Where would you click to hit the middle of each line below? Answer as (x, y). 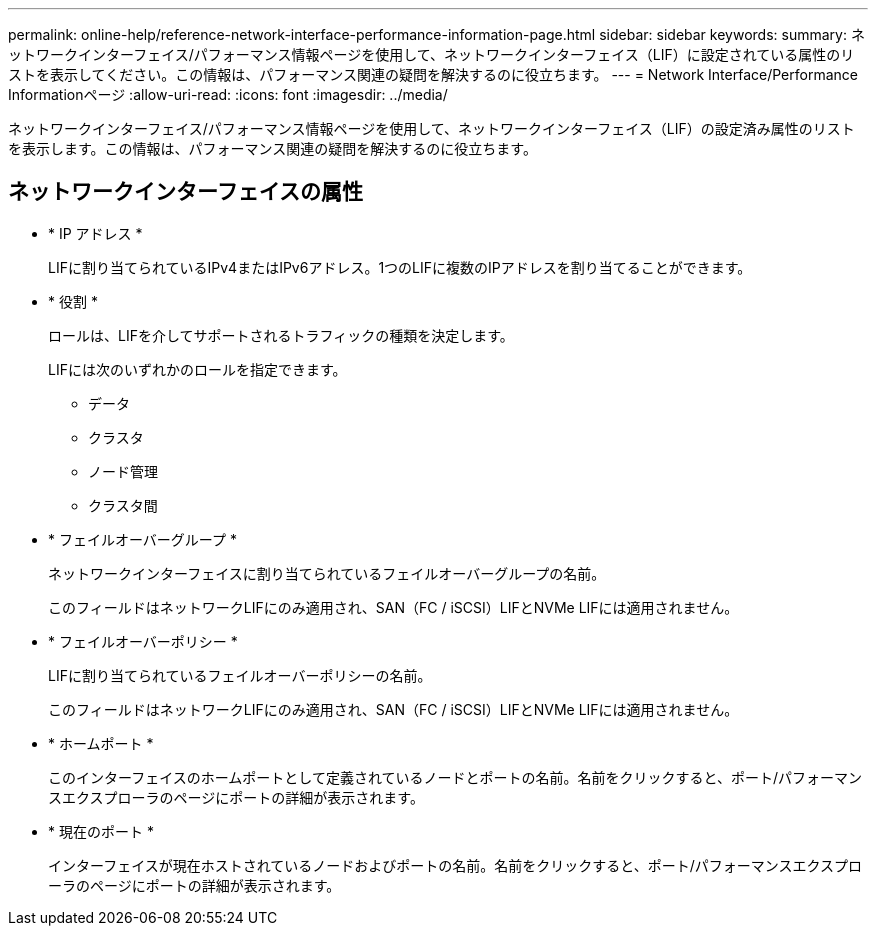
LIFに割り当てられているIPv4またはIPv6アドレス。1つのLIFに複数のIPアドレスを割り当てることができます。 (400, 267)
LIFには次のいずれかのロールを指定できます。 (197, 369)
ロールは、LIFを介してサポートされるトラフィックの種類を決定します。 (281, 335)
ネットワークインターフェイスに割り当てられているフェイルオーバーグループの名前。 (327, 573)
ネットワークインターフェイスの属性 (186, 192)
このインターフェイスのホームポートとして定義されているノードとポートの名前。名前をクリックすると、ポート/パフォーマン (455, 777)
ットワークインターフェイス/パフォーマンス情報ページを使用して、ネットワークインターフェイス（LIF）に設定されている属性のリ (431, 54)
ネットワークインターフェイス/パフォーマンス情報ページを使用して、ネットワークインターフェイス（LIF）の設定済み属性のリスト (431, 128)
